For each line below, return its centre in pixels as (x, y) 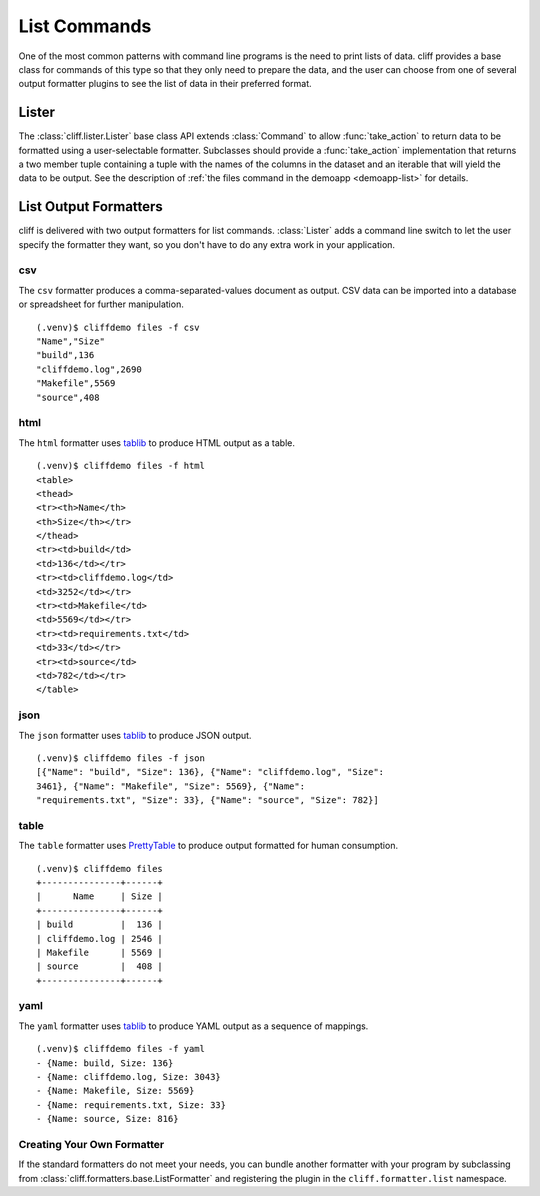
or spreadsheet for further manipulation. (101, 304)
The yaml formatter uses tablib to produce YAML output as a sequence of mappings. (193, 1026)
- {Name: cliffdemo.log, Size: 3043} (129, 1077)
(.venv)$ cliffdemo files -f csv (118, 327)
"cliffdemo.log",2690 (89, 369)
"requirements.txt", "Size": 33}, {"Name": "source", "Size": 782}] (207, 800)
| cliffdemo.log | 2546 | (100, 938)
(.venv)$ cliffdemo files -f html (120, 466)
